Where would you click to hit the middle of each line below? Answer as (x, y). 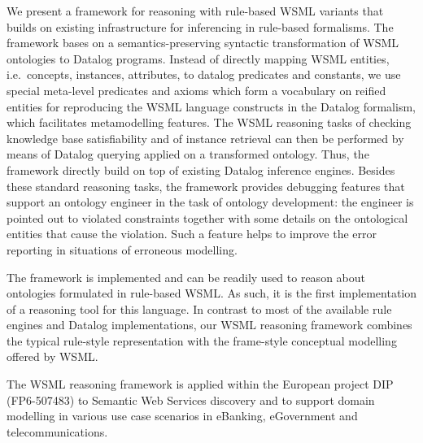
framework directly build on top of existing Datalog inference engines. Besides (201, 169)
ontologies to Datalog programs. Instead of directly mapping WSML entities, (198, 58)
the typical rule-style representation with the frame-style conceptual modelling (202, 340)
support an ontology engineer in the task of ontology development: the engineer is (210, 202)
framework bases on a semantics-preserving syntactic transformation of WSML (203, 43)
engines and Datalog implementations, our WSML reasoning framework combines (209, 325)
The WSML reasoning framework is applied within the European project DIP (200, 384)
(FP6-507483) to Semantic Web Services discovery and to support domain (191, 400)
